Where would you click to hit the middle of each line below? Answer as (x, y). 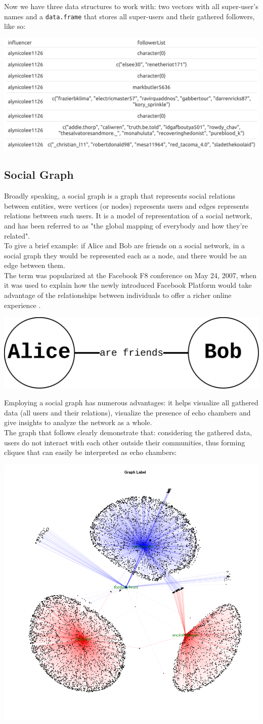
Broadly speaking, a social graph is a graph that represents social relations (120, 196)
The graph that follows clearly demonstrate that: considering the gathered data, (128, 432)
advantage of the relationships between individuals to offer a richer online (118, 295)
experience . (23, 305)
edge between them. (35, 265)
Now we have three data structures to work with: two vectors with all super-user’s (131, 6)
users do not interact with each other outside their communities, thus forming (125, 442)
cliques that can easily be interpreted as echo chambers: (91, 452)
